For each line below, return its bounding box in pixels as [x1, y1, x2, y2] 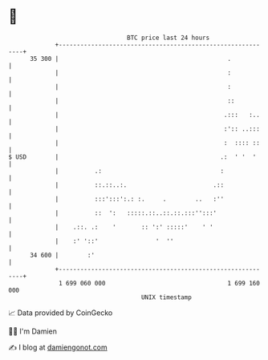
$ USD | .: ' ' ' [8, 152, 257, 161]
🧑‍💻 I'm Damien [8, 326, 58, 336]
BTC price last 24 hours [127, 34, 210, 42]
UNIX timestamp [140, 293, 193, 301]
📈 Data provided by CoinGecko [8, 308, 113, 318]
